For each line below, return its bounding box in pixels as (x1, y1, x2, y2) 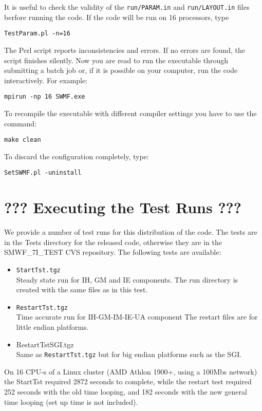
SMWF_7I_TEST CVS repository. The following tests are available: (4, 247, 221, 257)
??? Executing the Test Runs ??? (4, 197, 242, 218)
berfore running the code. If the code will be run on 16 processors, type (4, 11, 229, 22)
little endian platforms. (16, 322, 89, 332)
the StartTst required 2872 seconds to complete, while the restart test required (4, 376, 252, 387)
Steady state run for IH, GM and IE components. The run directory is (16, 274, 238, 285)
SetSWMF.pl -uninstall (4, 169, 82, 177)
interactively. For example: (4, 74, 88, 85)
